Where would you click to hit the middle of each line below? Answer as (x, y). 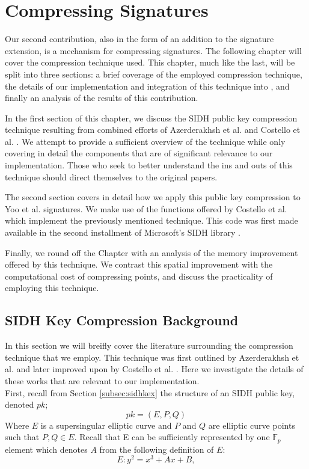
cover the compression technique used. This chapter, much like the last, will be (150, 62)
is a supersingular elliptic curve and (106, 425)
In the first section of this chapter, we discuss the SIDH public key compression (151, 118)
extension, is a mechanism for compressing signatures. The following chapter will (153, 50)
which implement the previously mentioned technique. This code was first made (151, 220)
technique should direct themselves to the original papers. (111, 176)
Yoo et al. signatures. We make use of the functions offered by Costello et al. (146, 208)
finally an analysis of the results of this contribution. (102, 98)
